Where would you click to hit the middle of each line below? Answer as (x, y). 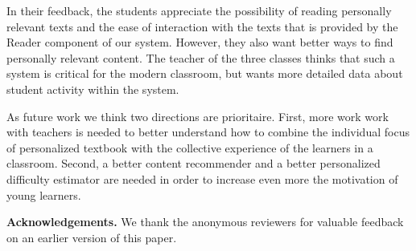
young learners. (44, 194)
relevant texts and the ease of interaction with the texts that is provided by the (202, 26)
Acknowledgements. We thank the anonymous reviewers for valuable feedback (205, 222)
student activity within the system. (93, 89)
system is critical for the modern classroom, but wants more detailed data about (205, 73)
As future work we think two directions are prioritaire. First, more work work (198, 116)
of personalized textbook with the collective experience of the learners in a (190, 147)
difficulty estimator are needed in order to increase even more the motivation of (202, 178)
